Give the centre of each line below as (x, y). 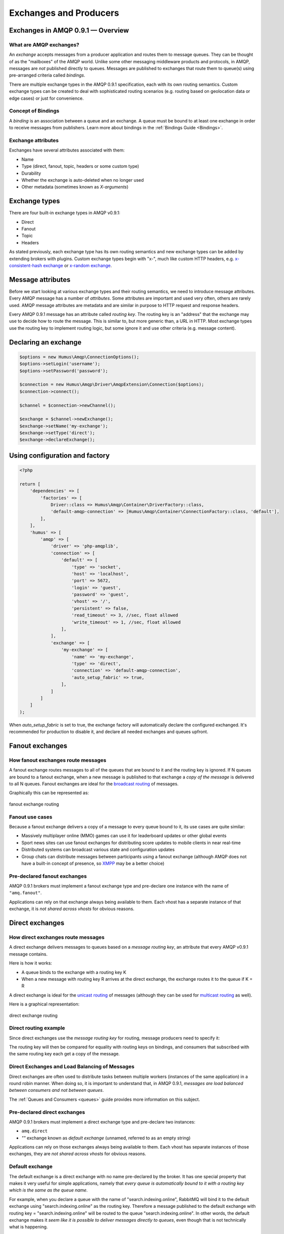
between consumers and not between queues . (56, 1090)
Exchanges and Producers (64, 13)
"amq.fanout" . (25, 893)
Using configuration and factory (59, 455)
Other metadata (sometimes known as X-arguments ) (75, 187)
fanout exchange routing (34, 804)
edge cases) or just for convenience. (46, 98)
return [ (30, 484)
